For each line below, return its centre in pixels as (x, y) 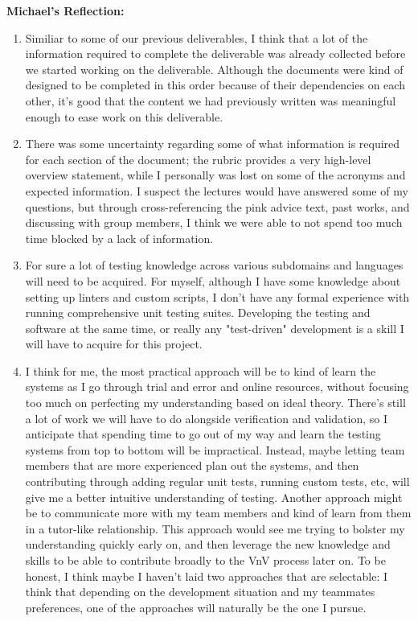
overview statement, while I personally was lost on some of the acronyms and (215, 175)
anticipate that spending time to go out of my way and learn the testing (203, 434)
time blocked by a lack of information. (119, 238)
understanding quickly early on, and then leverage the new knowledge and (208, 544)
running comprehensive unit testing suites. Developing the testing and (198, 313)
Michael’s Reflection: (66, 10)
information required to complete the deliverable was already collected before (215, 53)
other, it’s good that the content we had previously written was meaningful (211, 100)
